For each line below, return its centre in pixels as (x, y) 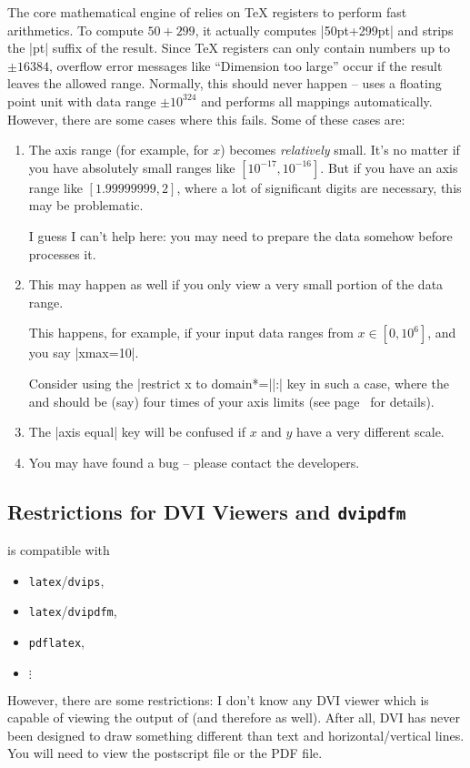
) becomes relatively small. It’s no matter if (340, 150)
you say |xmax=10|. (84, 353)
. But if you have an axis (389, 167)
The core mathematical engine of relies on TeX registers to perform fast (207, 12)
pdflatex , (56, 641)
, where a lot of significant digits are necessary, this (319, 187)
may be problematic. (86, 205)
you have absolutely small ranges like (132, 167)
